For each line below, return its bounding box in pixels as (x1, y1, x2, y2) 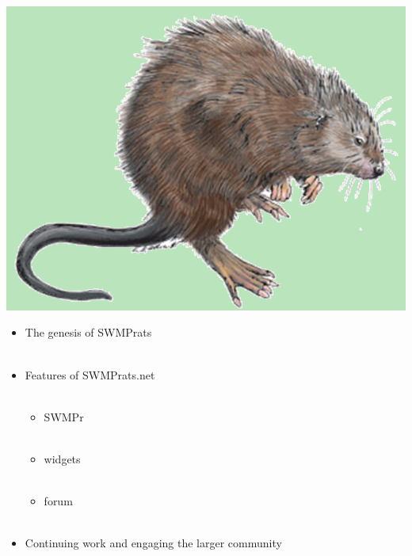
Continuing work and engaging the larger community (25, 535, 282, 551)
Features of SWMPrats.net (25, 366, 155, 383)
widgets (44, 451, 81, 467)
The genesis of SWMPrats (25, 324, 152, 341)
